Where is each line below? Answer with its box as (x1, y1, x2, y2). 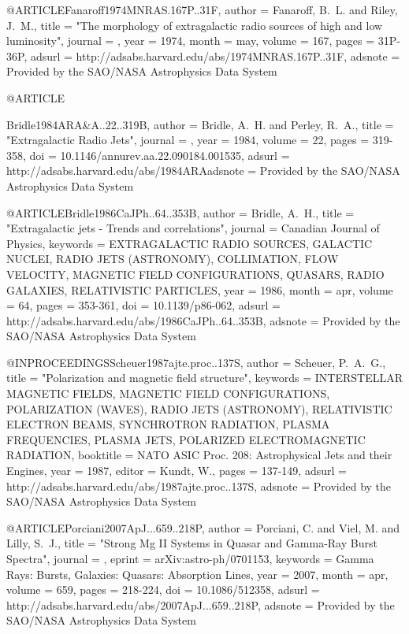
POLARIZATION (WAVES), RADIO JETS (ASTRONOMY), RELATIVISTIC (6, 400, 392, 417)
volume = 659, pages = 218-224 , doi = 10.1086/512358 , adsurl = (6, 581, 320, 598)
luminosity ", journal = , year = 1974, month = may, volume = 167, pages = (6, 32, 375, 49)
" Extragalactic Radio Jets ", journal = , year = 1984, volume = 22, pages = (6, 132, 370, 148)
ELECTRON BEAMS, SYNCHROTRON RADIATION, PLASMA (6, 416, 330, 432)
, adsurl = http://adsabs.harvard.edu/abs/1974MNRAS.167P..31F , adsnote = (24, 47, 400, 64)
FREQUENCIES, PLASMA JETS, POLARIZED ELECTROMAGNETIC (6, 431, 366, 447)
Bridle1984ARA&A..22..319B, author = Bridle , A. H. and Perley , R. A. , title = (6, 116, 394, 132)
